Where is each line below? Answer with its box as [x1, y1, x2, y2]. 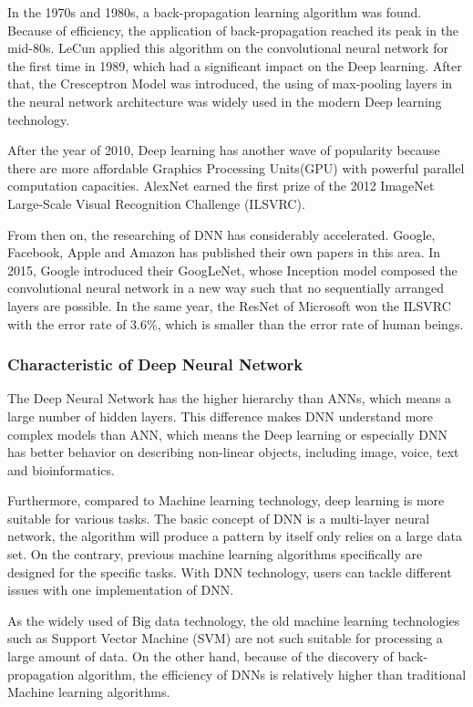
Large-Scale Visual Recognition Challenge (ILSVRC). [7, 193, 305, 213]
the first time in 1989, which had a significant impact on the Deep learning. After [7, 56, 462, 75]
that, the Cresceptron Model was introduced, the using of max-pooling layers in [7, 74, 453, 93]
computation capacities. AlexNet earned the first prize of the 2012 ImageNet [7, 176, 435, 195]
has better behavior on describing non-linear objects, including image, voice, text [7, 442, 459, 462]
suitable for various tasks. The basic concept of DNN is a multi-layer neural [7, 508, 430, 527]
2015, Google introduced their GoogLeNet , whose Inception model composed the [7, 260, 458, 279]
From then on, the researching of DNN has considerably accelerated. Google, [7, 224, 436, 244]
